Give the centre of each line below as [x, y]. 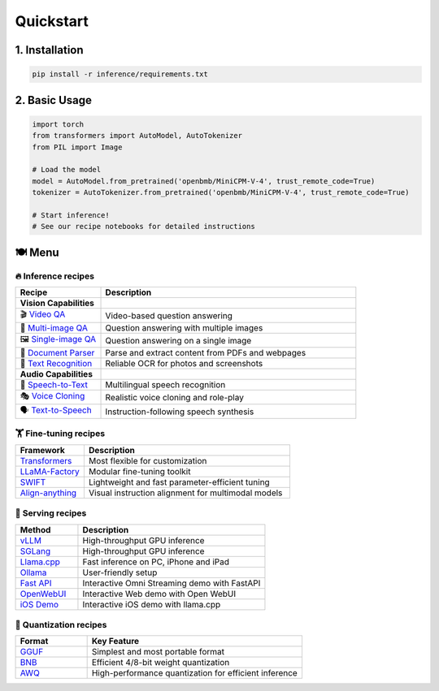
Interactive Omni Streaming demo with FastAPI [172, 583]
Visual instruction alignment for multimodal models [185, 493]
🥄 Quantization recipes [61, 624]
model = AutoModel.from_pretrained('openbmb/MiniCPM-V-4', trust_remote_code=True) [204, 181]
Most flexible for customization [148, 460]
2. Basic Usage [54, 100]
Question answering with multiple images [184, 328]
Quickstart [52, 21]
